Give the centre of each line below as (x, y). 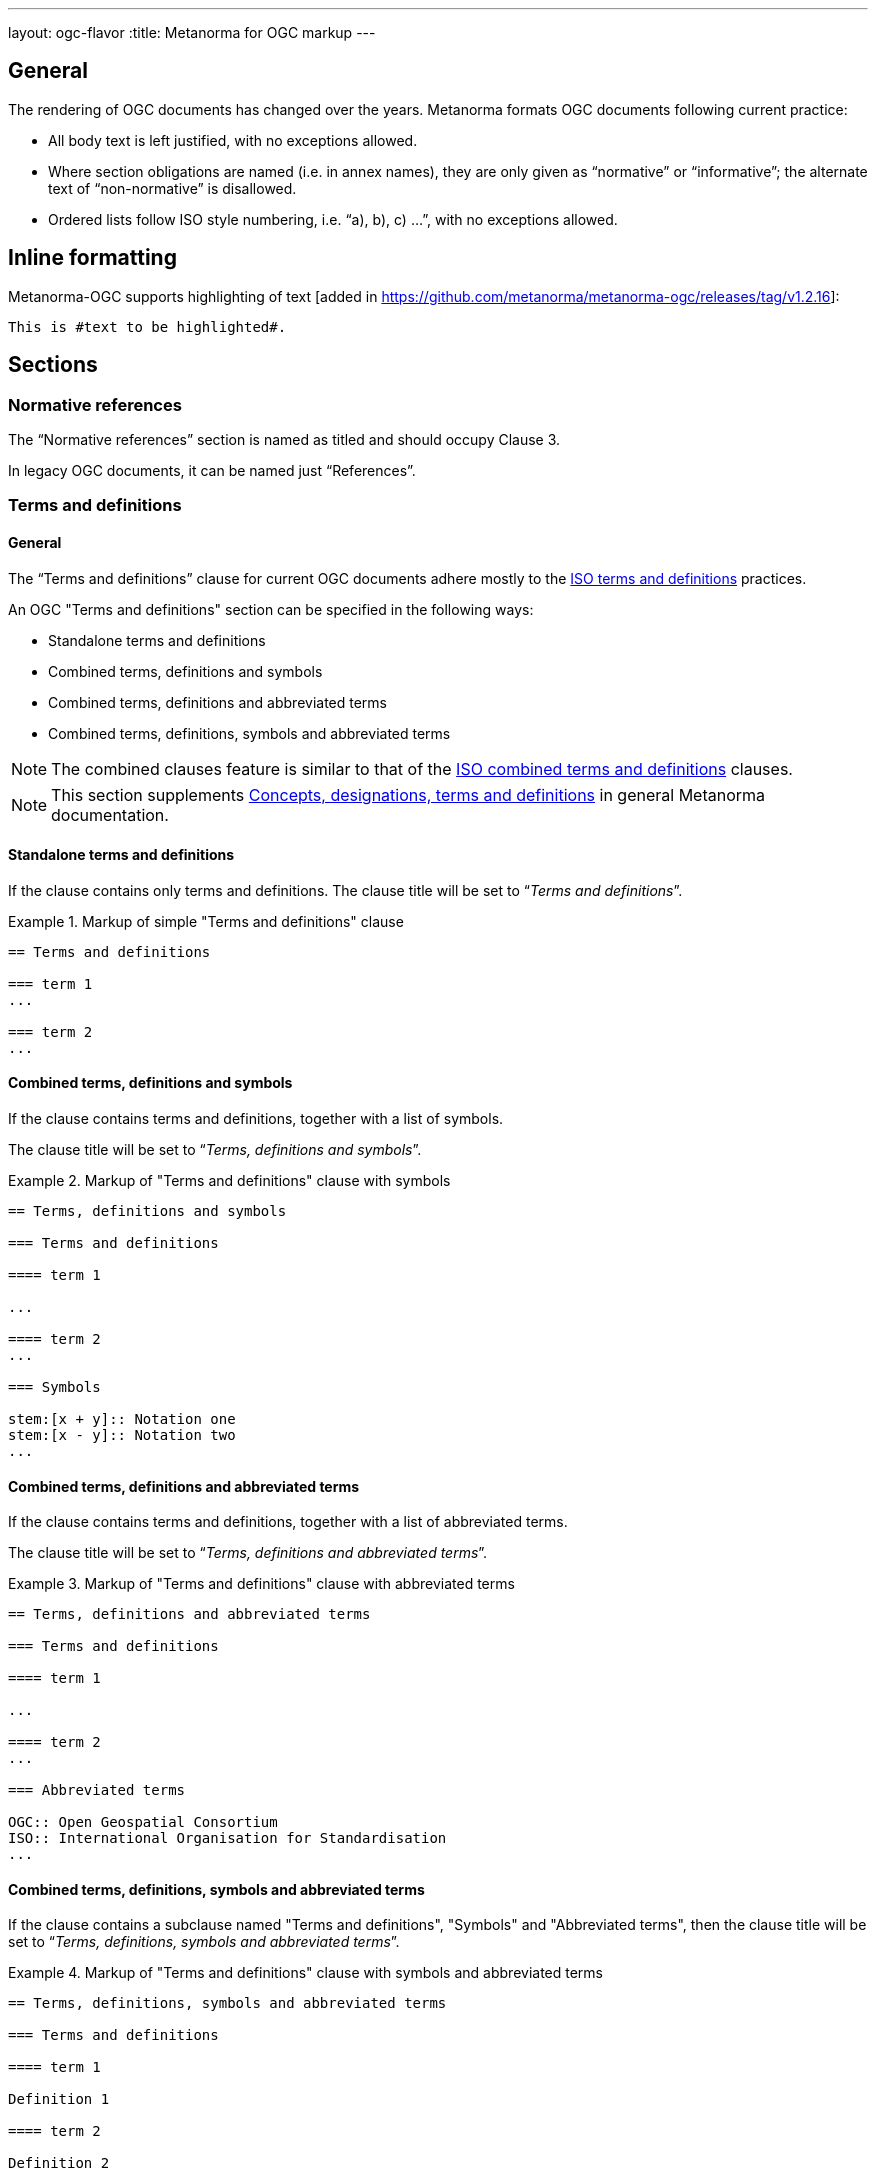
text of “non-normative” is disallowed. (172, 188)
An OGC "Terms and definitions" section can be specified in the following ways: (271, 609)
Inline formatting (92, 258)
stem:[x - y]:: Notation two (122, 1434)
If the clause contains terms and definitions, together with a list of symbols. (256, 1118)
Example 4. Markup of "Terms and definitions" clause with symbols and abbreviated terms (305, 1973)
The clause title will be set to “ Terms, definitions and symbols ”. (215, 1149)
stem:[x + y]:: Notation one (122, 1418)
